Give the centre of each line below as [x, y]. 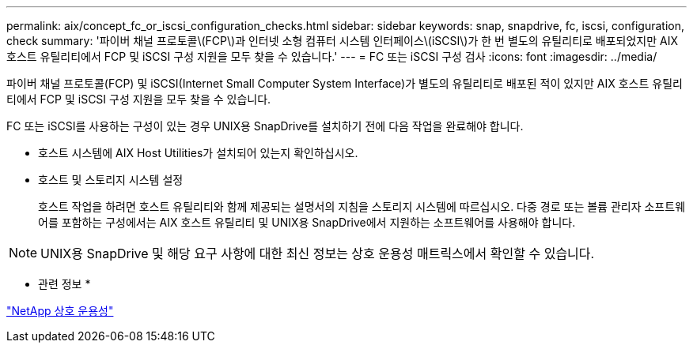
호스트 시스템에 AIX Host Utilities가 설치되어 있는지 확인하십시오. [198, 153]
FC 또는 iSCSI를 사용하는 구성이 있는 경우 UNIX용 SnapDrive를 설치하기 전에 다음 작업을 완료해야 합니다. [265, 126]
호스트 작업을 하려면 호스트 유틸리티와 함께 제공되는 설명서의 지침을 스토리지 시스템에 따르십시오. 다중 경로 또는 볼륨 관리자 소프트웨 [362, 206]
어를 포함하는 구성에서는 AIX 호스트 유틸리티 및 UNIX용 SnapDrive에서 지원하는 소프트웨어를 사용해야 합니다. [307, 222]
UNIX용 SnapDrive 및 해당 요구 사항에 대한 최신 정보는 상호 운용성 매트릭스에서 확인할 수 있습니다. [318, 253]
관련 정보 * [64, 284]
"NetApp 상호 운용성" [60, 311]
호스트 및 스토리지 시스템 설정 [111, 180]
